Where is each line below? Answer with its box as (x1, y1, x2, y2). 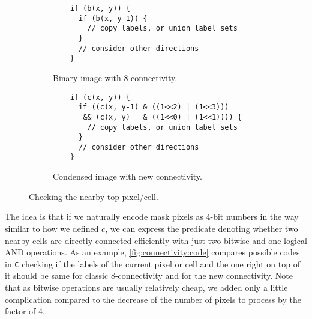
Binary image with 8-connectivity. (53, 71, 178, 84)
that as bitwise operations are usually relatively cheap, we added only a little (5, 281, 288, 293)
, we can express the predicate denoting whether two (105, 222, 298, 234)
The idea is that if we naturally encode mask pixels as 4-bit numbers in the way (5, 210, 299, 223)
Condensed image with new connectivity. (53, 170, 202, 183)
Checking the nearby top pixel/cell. (29, 190, 158, 202)
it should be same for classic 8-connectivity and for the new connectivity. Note (5, 269, 293, 282)
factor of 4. (5, 305, 45, 317)
